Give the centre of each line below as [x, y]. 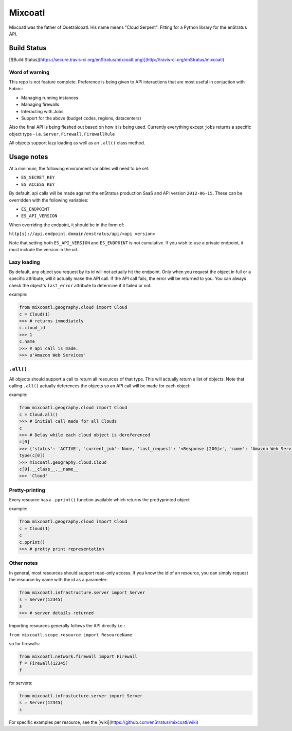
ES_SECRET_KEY [38, 178]
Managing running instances [50, 98]
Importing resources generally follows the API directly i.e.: [67, 626]
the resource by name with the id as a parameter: [58, 580]
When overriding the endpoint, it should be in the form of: [67, 225]
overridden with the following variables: [49, 200]
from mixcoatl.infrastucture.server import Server [81, 696]
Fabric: [16, 89]
